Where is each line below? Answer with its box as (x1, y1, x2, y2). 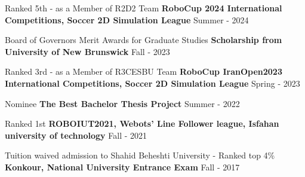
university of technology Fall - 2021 (5, 129, 147, 141)
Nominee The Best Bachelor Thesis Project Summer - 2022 (5, 97, 240, 109)
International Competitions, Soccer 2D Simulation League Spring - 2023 (5, 77, 300, 89)
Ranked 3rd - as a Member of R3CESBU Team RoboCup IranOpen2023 (5, 65, 282, 78)
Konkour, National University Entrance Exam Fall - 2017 (5, 160, 240, 173)
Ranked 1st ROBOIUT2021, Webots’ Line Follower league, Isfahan (5, 117, 279, 130)
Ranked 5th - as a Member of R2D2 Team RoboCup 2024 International (5, 2, 282, 14)
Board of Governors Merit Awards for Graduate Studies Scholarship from (5, 33, 282, 46)
